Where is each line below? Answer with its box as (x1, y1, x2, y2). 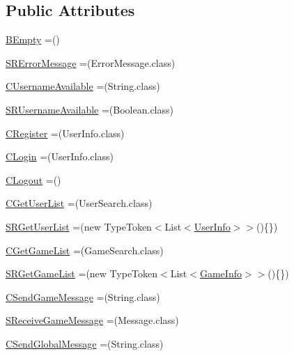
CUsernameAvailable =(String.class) (6, 79, 160, 93)
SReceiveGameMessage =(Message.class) (6, 313, 179, 327)
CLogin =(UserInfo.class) (6, 149, 114, 164)
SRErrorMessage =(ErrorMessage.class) (6, 55, 176, 70)
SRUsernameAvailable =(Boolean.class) (6, 102, 173, 116)
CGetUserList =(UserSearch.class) (6, 196, 153, 210)
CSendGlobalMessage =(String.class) (6, 336, 164, 350)
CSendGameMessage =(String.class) (6, 289, 160, 304)
